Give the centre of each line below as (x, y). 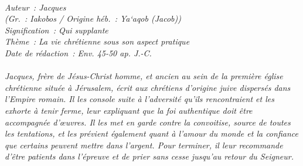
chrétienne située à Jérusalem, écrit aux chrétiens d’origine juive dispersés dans (148, 87)
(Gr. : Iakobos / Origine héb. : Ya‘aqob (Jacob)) (93, 18)
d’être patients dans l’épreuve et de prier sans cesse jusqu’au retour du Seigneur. (149, 156)
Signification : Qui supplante (57, 30)
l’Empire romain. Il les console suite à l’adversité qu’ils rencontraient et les (139, 99)
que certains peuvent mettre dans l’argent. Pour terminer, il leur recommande (144, 145)
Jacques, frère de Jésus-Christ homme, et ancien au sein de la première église (144, 76)
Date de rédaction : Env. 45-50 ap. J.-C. (78, 52)
